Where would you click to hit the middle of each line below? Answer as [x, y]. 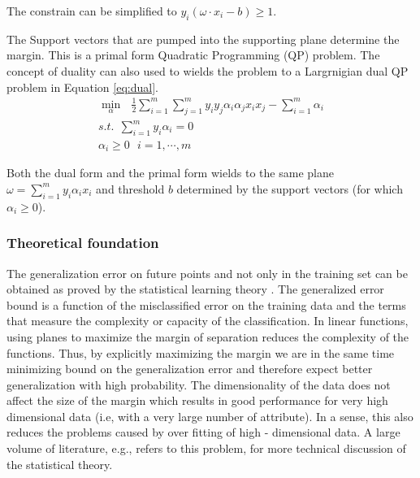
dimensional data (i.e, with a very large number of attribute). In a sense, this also [210, 416]
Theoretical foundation [83, 243]
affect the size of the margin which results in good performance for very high [197, 400]
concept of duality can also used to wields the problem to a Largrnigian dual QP [208, 70]
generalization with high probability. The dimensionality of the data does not [199, 384]
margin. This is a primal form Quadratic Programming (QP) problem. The [193, 55]
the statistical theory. [60, 464]
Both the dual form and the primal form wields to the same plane [170, 173]
